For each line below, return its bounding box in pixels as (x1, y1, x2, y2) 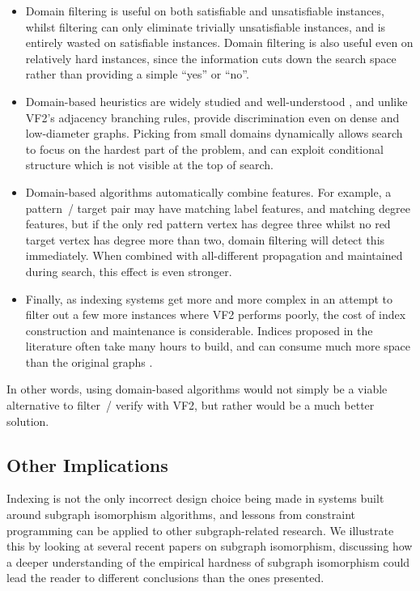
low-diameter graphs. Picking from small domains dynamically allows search (25, 125, 403, 142)
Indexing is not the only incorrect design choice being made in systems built (6, 490, 384, 507)
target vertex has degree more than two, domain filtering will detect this (25, 231, 385, 248)
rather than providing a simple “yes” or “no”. (25, 66, 249, 83)
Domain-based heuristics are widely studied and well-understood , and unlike (25, 92, 408, 109)
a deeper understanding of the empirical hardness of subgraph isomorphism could (6, 553, 410, 570)
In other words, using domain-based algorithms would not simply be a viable (6, 381, 388, 398)
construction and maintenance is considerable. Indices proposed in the (25, 321, 373, 338)
